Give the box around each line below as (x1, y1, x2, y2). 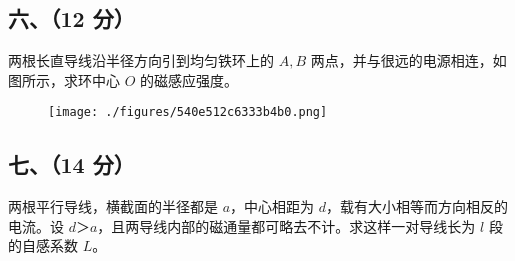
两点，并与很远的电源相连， (310, 50, 493, 71)
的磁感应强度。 (140, 69, 239, 90)
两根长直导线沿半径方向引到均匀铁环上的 (8, 50, 274, 71)
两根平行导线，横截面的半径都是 (8, 196, 218, 217)
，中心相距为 (230, 196, 315, 217)
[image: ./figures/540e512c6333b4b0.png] (48, 105, 328, 120)
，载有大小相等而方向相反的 (326, 196, 509, 217)
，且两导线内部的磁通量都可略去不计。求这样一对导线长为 (97, 215, 476, 236)
